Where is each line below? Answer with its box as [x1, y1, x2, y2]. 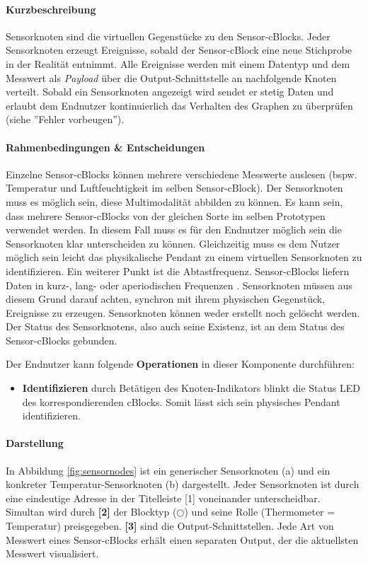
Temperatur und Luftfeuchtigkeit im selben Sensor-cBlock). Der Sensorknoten [6, 180, 343, 195]
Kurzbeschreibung [6, 1, 96, 16]
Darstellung [6, 436, 64, 451]
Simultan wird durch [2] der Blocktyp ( [6, 504, 177, 519]
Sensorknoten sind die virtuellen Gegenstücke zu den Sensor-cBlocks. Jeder [6, 28, 330, 43]
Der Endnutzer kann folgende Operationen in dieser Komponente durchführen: [6, 356, 355, 371]
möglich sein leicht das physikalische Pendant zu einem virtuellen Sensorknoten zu [6, 250, 362, 265]
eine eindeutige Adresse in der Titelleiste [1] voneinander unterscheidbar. [6, 490, 321, 505]
